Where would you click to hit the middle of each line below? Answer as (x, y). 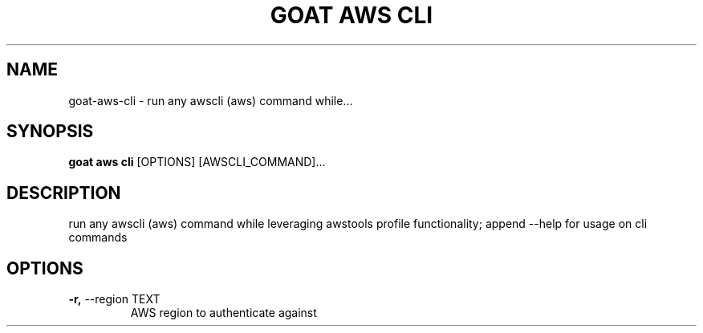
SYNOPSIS (50, 132)
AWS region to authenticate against (223, 313)
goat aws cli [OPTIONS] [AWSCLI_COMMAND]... (197, 162)
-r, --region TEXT (114, 299)
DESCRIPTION (64, 193)
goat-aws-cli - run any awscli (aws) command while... (211, 100)
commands (98, 238)
